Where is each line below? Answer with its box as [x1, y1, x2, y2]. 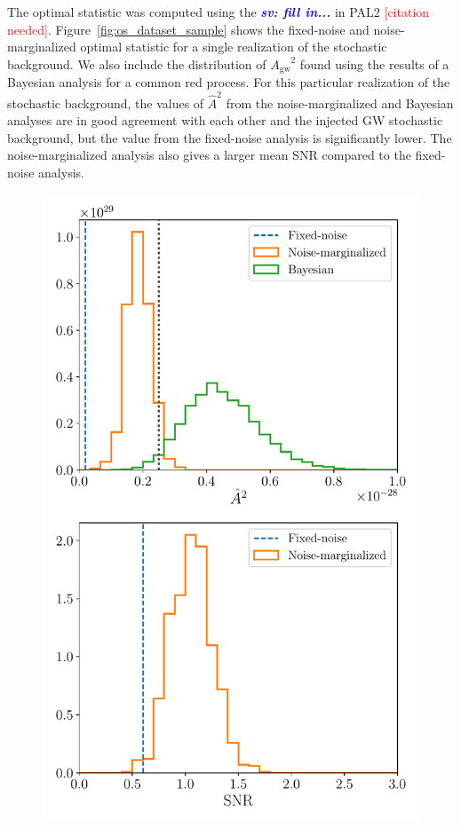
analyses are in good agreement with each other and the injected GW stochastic [7, 111, 443, 130]
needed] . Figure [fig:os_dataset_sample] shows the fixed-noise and [7, 20, 370, 38]
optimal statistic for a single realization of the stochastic [80, 37, 387, 56]
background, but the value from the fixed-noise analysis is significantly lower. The [7, 128, 452, 146]
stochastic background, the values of [7, 93, 204, 112]
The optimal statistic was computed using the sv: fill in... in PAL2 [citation [7, 3, 430, 20]
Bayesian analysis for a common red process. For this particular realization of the [7, 73, 450, 91]
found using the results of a [299, 54, 449, 73]
